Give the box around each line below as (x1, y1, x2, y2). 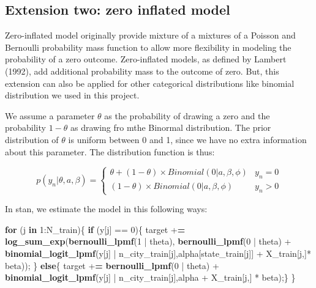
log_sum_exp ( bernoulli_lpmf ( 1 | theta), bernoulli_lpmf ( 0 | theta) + (5, 235, 292, 248)
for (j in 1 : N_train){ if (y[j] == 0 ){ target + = (5, 223, 186, 235)
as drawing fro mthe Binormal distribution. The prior (70, 121, 271, 134)
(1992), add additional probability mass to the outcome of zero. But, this (5, 64, 279, 77)
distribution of (5, 133, 59, 146)
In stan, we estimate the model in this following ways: (5, 202, 208, 215)
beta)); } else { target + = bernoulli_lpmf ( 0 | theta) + (5, 259, 219, 271)
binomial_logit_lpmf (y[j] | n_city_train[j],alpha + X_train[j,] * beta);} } (5, 271, 296, 284)
